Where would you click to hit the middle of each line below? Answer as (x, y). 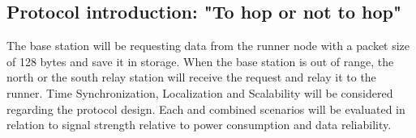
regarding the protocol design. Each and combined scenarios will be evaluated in (206, 109)
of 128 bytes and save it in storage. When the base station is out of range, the (200, 61)
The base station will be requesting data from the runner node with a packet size (208, 46)
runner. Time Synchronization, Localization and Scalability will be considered (200, 92)
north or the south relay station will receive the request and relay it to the (191, 77)
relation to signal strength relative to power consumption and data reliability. (199, 125)
